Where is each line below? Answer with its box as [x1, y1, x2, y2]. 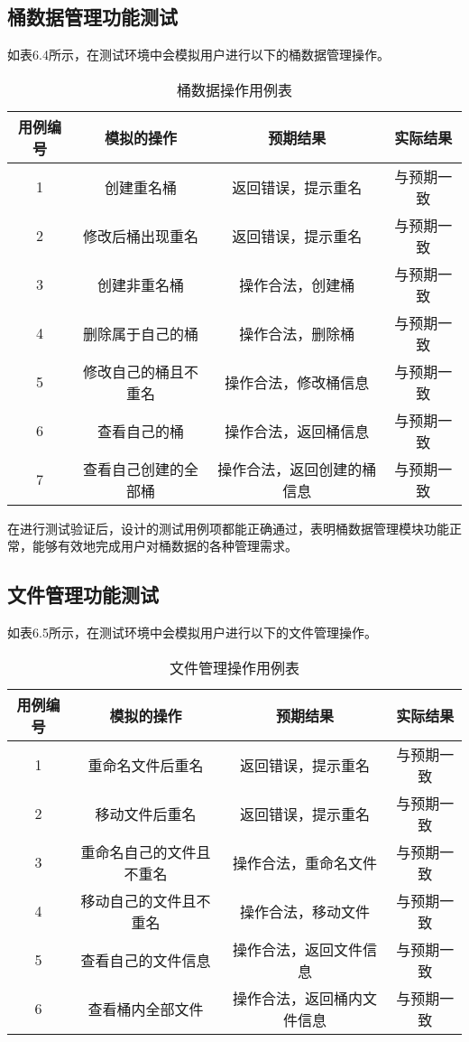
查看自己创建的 [82, 458, 184, 479]
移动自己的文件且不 [80, 889, 211, 911]
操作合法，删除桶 [239, 322, 355, 344]
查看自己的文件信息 [80, 949, 211, 971]
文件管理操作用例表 [169, 656, 299, 678]
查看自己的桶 [97, 420, 184, 442]
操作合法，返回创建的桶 [217, 458, 377, 479]
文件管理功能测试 [7, 581, 159, 609]
